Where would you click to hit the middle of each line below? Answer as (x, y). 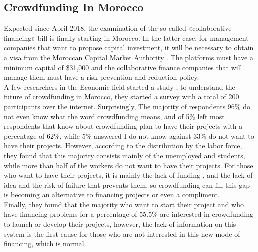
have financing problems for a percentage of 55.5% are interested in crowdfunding (129, 214)
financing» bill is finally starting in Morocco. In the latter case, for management (126, 38)
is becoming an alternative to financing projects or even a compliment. (112, 195)
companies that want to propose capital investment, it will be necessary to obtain (129, 48)
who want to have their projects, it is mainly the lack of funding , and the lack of (128, 175)
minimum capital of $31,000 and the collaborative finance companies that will (123, 67)
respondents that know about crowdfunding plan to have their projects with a (123, 126)
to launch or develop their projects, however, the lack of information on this (120, 224)
